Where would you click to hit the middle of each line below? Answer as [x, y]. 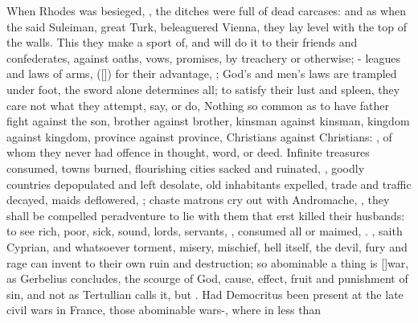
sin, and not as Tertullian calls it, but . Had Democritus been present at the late [205, 294]
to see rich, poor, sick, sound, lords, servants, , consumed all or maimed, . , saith [205, 231]
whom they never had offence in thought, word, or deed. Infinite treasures [188, 152]
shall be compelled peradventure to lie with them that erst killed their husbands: [206, 215]
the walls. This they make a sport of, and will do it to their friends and [182, 42]
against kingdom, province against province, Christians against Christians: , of [199, 136]
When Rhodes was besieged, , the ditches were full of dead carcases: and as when [206, 10]
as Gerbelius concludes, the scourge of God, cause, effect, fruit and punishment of [207, 278]
